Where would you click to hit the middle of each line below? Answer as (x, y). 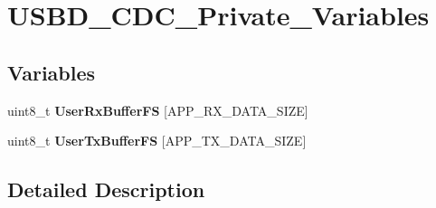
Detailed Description (106, 189)
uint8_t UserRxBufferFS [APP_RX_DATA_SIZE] (158, 110)
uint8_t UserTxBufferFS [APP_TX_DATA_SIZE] (157, 141)
